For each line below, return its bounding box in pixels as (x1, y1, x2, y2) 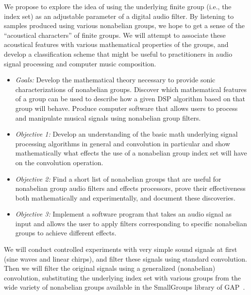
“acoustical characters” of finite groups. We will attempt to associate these (4, 30, 226, 40)
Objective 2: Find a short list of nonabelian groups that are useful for (15, 173, 221, 184)
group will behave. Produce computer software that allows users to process (15, 103, 238, 113)
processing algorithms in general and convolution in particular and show (15, 138, 230, 148)
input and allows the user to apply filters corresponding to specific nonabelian (15, 218, 247, 228)
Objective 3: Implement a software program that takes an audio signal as (15, 209, 232, 219)
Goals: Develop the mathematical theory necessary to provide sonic (15, 75, 216, 85)
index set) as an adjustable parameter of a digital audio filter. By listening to (4, 11, 234, 21)
